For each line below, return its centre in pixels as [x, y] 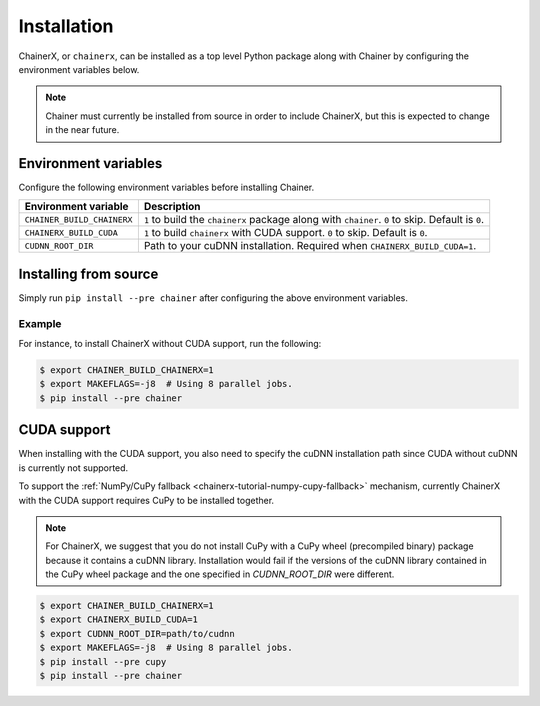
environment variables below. [79, 69]
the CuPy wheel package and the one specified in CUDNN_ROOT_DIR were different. [220, 574]
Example [40, 323]
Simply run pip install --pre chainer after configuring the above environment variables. [213, 297]
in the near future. [82, 130]
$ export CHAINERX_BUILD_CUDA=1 [119, 619]
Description [172, 207]
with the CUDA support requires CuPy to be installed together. [146, 500]
